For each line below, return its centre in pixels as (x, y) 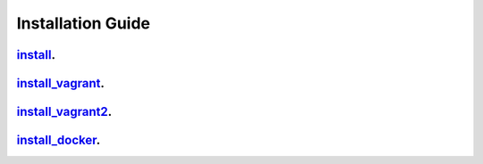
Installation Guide (84, 23)
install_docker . (59, 140)
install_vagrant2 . (64, 112)
